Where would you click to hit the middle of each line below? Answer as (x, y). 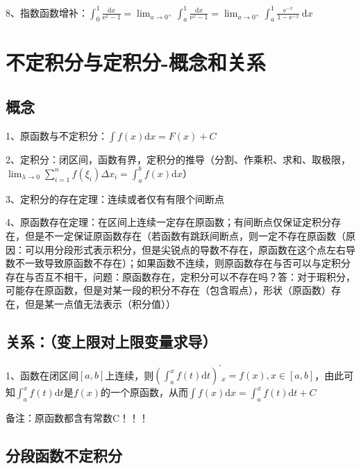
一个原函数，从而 (149, 392)
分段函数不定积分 (64, 455)
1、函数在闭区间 (42, 375)
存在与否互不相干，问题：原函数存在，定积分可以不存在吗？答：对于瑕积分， (180, 276)
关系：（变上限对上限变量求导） (111, 341)
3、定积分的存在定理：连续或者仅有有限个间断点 (115, 198)
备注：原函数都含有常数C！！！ (77, 418)
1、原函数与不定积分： (57, 135)
